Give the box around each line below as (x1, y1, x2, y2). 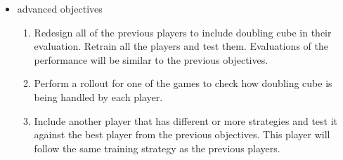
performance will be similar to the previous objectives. (34, 52, 268, 67)
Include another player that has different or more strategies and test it (34, 113, 338, 128)
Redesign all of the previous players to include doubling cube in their (34, 25, 332, 39)
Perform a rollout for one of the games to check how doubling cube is (34, 76, 332, 91)
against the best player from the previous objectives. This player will (34, 127, 330, 142)
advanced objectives (17, 1, 103, 15)
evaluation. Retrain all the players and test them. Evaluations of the (34, 39, 328, 53)
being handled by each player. (34, 89, 163, 104)
